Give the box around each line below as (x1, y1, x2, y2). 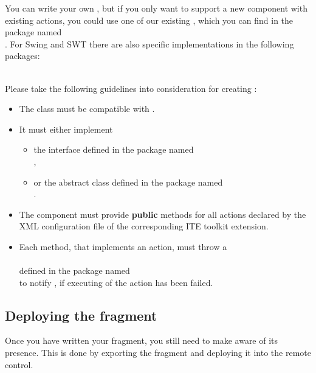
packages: (5, 49, 40, 62)
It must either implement (19, 122, 113, 135)
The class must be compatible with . (19, 102, 155, 115)
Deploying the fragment (5, 305, 157, 324)
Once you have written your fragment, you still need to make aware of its (5, 334, 278, 347)
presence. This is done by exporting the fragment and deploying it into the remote (5, 346, 311, 359)
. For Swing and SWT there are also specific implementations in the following (5, 37, 294, 50)
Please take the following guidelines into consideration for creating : (5, 82, 257, 94)
